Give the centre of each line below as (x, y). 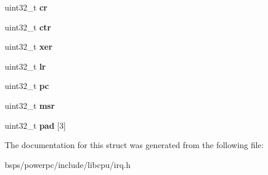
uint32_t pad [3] (35, 125)
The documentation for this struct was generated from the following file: (134, 145)
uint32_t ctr (28, 27)
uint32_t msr (30, 105)
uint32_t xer (29, 47)
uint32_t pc (27, 86)
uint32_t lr (25, 66)
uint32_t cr (26, 7)
